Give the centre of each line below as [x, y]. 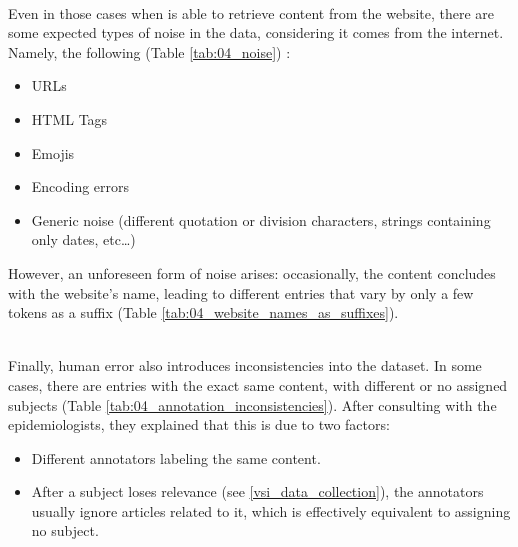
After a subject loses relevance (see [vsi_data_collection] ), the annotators [257, 491]
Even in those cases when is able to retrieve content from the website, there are [251, 12]
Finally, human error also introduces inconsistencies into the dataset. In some [245, 365]
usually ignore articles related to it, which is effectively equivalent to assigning [271, 510]
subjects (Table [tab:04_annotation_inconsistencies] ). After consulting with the [252, 404]
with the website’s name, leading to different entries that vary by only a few [241, 292]
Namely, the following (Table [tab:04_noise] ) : [149, 51]
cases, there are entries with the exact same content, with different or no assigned [258, 384]
